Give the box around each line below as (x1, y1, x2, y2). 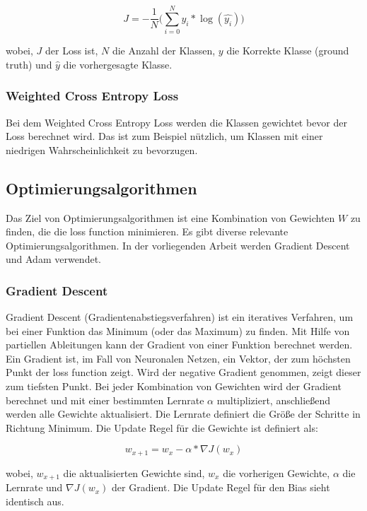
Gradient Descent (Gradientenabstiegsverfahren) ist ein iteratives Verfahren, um (6, 310, 354, 324)
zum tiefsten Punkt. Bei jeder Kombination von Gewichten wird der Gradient (6, 379, 342, 394)
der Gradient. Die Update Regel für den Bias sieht (112, 480, 330, 495)
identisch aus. (6, 493, 64, 508)
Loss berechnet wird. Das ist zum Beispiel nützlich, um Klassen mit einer (6, 129, 323, 143)
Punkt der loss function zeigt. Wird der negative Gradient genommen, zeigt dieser (6, 365, 361, 380)
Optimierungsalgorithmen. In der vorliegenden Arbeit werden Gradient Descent (6, 237, 350, 252)
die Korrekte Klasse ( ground (226, 43, 349, 58)
